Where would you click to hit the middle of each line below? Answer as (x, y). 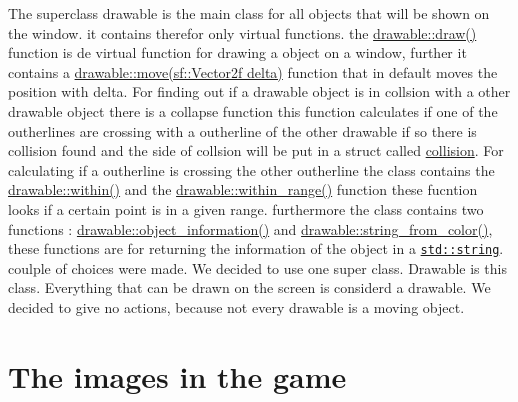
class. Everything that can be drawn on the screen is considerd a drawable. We (249, 287)
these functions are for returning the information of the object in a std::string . (256, 248)
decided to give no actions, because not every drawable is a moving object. (236, 306)
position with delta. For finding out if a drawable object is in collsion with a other (259, 91)
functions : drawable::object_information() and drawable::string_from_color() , (250, 228)
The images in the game (177, 375)
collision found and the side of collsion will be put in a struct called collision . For (256, 150)
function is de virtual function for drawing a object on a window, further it (237, 52)
